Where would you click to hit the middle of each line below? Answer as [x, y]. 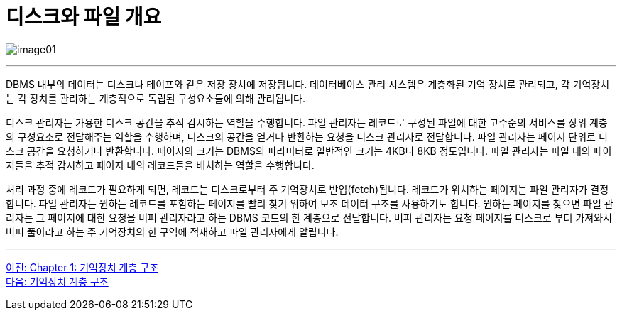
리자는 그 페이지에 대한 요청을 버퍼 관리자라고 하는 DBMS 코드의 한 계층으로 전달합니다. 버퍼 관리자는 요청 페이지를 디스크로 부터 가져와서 [309, 217]
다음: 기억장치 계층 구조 [57, 281]
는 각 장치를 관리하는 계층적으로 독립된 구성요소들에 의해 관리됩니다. [155, 98]
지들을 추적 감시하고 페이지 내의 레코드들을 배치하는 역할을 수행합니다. [160, 165]
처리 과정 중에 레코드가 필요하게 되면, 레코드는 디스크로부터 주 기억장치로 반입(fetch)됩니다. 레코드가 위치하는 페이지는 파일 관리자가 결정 [307, 189]
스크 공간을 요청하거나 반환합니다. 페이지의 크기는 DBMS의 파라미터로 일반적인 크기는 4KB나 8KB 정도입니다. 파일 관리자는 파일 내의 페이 [309, 151]
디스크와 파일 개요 [84, 17]
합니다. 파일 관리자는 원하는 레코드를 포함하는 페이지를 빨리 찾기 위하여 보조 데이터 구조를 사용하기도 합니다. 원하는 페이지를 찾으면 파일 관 [310, 203]
